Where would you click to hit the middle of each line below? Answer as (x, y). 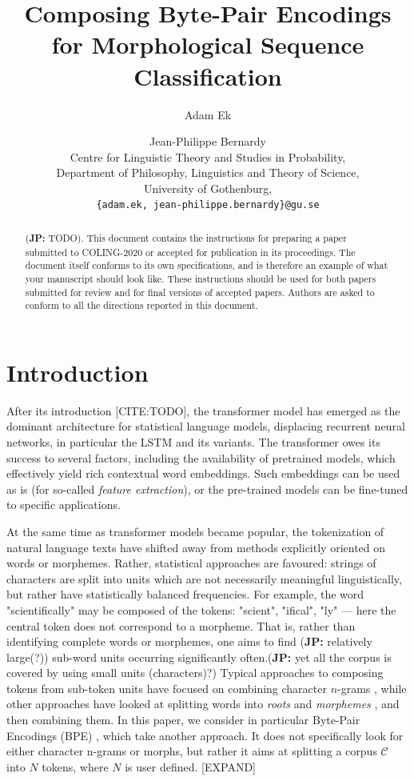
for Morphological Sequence (208, 44)
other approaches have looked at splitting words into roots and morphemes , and (203, 704)
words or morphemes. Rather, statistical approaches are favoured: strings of (191, 563)
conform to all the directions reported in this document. (141, 305)
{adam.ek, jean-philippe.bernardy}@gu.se (208, 205)
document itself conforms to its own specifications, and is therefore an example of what (207, 265)
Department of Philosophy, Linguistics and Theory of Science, (208, 172)
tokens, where (75, 766)
